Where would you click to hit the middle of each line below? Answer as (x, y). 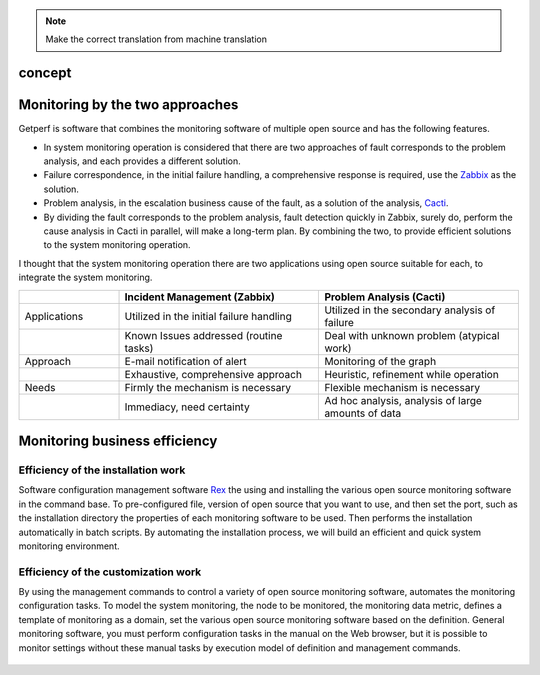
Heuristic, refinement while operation (411, 374)
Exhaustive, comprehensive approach (213, 374)
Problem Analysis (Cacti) (385, 297)
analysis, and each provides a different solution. (142, 161)
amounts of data (363, 413)
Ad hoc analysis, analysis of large (403, 400)
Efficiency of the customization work (110, 572)
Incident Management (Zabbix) (199, 297)
